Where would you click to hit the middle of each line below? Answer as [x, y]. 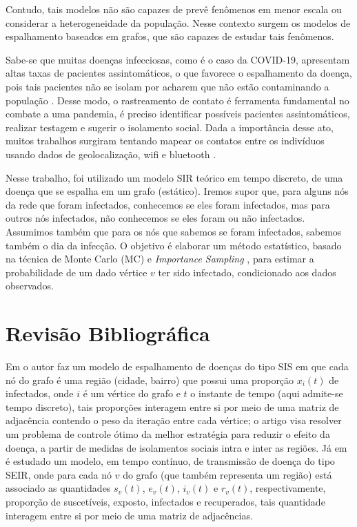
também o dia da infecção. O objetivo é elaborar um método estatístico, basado [174, 245]
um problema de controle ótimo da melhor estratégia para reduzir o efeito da [168, 433]
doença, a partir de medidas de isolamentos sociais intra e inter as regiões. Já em [176, 447]
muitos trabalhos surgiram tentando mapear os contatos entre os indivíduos [165, 141]
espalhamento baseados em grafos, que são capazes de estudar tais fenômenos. [170, 36]
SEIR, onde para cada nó [59, 474]
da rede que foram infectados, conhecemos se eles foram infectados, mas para [168, 204]
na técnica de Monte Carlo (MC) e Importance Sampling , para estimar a [160, 259]
